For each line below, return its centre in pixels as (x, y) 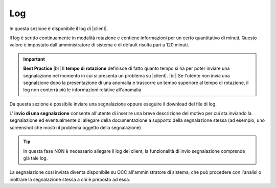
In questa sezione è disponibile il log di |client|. (59, 29)
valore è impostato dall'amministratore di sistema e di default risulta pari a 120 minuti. (99, 45)
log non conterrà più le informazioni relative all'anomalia (82, 90)
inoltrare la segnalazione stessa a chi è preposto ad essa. (70, 179)
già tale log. (36, 158)
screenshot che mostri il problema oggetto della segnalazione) (75, 127)
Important (34, 59)
